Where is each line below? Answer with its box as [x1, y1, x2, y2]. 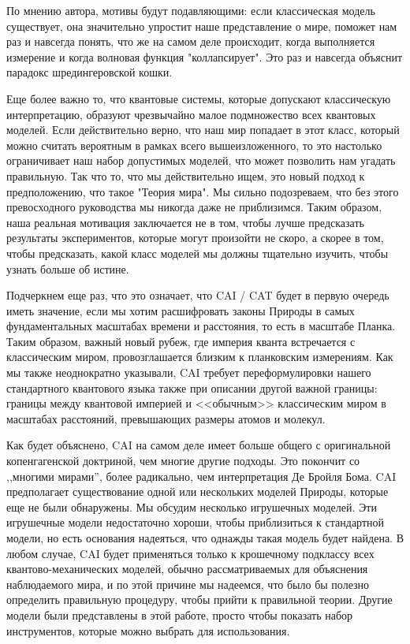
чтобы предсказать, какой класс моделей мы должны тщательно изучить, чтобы [6, 244, 389, 261]
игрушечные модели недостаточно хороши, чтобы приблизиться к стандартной [6, 514, 385, 530]
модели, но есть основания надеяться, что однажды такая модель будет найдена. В [6, 530, 404, 545]
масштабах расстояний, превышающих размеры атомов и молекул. [6, 410, 326, 426]
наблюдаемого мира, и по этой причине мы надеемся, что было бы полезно [6, 575, 370, 592]
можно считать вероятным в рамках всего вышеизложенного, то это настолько [6, 136, 382, 153]
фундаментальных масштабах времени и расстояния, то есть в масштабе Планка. [6, 318, 396, 334]
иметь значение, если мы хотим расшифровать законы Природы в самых [6, 302, 355, 318]
